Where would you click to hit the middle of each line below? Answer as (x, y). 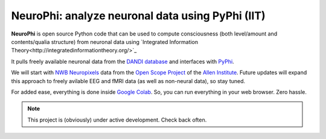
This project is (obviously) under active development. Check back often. (117, 120)
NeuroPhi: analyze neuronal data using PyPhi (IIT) (138, 16)
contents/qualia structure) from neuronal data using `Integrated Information (105, 42)
